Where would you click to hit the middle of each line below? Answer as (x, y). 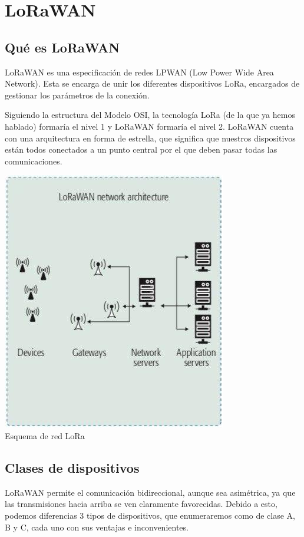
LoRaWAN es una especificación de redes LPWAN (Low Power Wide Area (139, 72)
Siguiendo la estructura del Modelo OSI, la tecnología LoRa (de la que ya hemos (150, 115)
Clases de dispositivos (72, 467)
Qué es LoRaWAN (62, 47)
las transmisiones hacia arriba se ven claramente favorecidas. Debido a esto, (141, 504)
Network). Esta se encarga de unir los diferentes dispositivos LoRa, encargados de (152, 83)
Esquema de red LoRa (45, 435)
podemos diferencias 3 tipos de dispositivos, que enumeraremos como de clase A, (150, 515)
